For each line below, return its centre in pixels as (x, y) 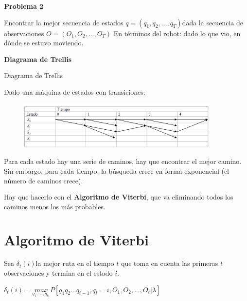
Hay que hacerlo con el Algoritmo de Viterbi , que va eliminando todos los (119, 197)
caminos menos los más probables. (55, 206)
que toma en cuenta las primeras (169, 263)
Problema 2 (24, 6)
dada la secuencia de (212, 22)
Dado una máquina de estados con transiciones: (75, 91)
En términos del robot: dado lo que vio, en (177, 33)
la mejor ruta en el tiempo (75, 263)
